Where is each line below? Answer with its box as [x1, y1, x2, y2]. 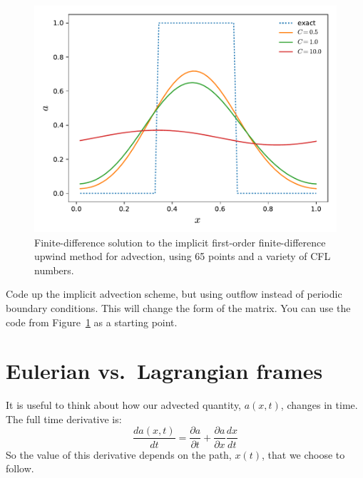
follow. [6, 461, 34, 476]
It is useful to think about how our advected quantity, [6, 398, 242, 412]
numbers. [34, 262, 74, 277]
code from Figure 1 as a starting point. [6, 314, 178, 329]
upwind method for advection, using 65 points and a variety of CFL [34, 249, 331, 264]
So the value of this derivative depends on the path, [6, 447, 232, 462]
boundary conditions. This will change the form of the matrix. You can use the [6, 300, 351, 315]
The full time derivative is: [6, 411, 122, 426]
